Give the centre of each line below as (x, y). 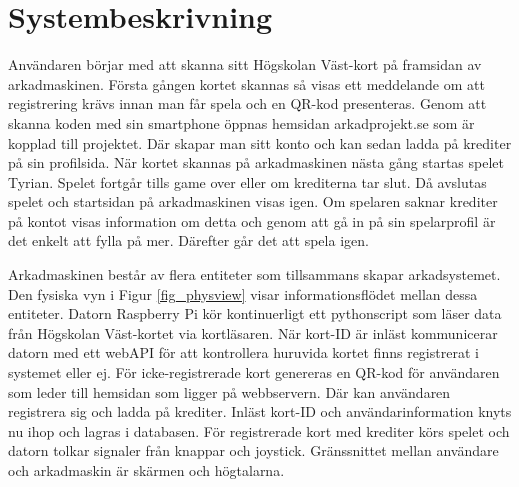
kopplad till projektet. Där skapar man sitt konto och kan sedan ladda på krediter (260, 142)
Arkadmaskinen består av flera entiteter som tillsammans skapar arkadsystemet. (254, 274)
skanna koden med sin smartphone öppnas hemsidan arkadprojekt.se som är (241, 122)
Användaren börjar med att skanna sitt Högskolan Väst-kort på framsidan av (245, 64)
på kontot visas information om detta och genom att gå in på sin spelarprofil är (252, 220)
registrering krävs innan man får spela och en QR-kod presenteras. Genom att (247, 103)
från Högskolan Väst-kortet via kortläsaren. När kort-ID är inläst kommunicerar (253, 332)
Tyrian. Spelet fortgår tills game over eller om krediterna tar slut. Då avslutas (247, 181)
